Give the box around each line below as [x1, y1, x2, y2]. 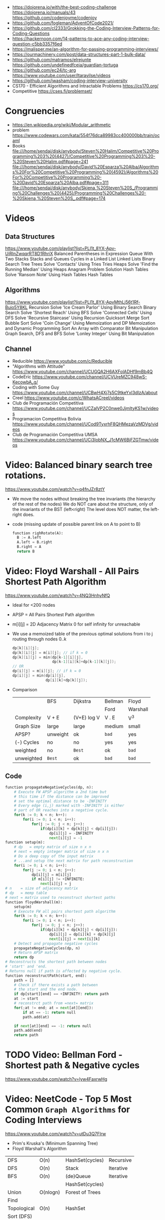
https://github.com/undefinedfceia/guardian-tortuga [12, 62, 118, 68]
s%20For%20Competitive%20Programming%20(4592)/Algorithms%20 [12, 169, 159, 175]
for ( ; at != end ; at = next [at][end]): [14, 1005, 94, 1010]
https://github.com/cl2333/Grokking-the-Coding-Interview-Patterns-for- [12, 25, 160, 31]
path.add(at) [23, 1014, 50, 1019]
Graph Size [14, 723, 41, 730]
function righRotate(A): [12, 531, 64, 536]
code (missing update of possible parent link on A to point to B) [12, 521, 141, 527]
